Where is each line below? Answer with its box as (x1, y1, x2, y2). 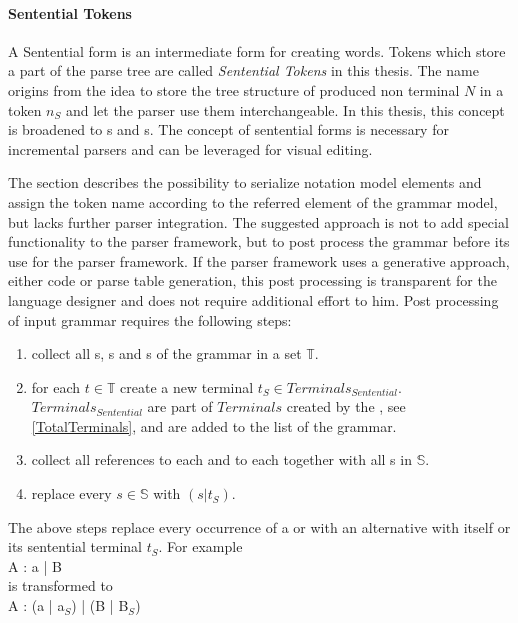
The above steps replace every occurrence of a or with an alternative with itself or (8, 516, 511, 537)
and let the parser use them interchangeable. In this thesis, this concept (65, 99, 505, 120)
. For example (158, 536, 243, 557)
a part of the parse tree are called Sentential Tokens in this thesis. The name (8, 60, 479, 81)
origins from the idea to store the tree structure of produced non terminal (8, 79, 460, 100)
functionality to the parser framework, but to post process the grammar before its (8, 231, 510, 252)
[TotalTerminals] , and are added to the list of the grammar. (31, 415, 397, 436)
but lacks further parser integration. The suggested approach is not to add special (8, 211, 509, 232)
